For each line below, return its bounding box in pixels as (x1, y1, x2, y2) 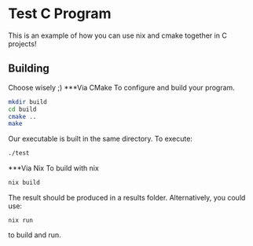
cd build (8, 105, 37, 113)
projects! (8, 39, 37, 48)
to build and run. (8, 230, 61, 240)
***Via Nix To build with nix (8, 163, 100, 173)
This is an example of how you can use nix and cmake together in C (8, 31, 228, 40)
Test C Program (8, 5, 112, 23)
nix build (8, 178, 41, 187)
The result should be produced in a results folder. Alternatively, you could (8, 193, 246, 202)
